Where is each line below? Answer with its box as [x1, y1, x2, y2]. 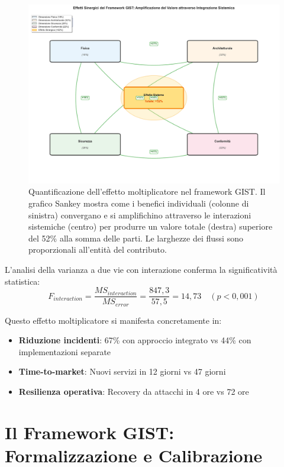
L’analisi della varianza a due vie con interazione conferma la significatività [5, 263, 277, 275]
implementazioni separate [18, 345, 111, 358]
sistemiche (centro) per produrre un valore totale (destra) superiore [28, 220, 273, 233]
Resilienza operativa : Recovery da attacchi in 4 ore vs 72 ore [18, 385, 249, 398]
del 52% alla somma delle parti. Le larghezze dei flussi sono [28, 231, 243, 244]
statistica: [5, 275, 40, 287]
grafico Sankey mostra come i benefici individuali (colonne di [28, 197, 249, 210]
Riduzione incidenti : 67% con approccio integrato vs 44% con [18, 334, 251, 346]
